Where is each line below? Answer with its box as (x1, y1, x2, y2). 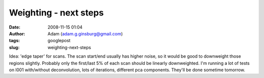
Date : (9, 24, 21, 30)
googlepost (47, 38, 71, 44)
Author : (9, 31, 25, 36)
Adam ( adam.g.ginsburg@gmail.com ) (47, 31, 123, 36)
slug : (9, 44, 20, 50)
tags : (9, 38, 20, 44)
